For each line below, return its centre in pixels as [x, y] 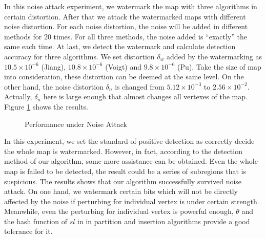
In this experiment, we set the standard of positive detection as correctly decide [129, 141]
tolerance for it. [28, 231]
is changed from [140, 86]
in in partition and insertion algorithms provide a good [164, 221]
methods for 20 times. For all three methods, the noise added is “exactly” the [126, 36]
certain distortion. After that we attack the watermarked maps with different [125, 16]
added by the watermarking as [214, 56]
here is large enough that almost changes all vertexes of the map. [145, 96]
